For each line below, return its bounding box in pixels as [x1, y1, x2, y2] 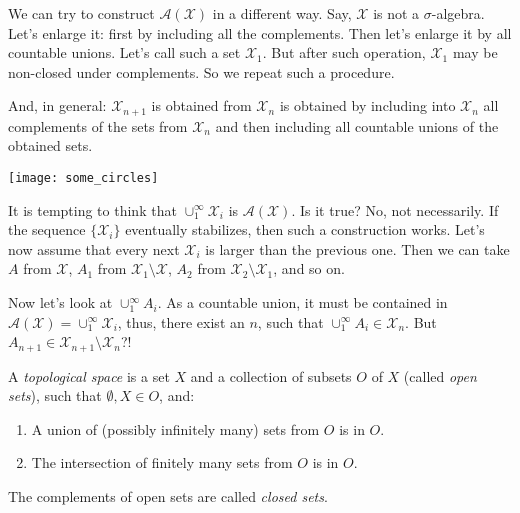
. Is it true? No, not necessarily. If [291, 199, 499, 220]
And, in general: [8, 95, 107, 116]
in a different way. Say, [212, 3, 352, 23]
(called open [403, 365, 477, 386]
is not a [373, 3, 420, 23]
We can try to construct [8, 3, 155, 23]
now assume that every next [8, 238, 180, 259]
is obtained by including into [279, 95, 456, 116]
